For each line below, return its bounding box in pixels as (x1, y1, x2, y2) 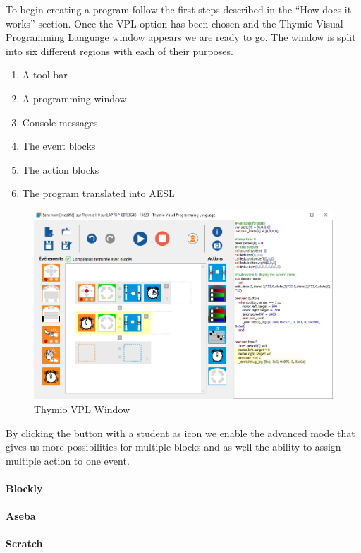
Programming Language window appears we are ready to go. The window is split (6, 30, 356, 44)
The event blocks (22, 138, 96, 153)
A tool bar (22, 67, 68, 82)
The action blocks (22, 162, 99, 177)
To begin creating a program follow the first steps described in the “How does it (6, 2, 352, 16)
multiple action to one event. (6, 453, 130, 468)
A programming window (22, 90, 127, 105)
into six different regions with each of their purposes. (6, 43, 233, 58)
